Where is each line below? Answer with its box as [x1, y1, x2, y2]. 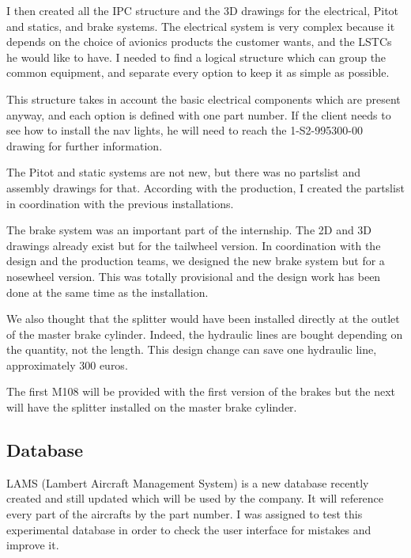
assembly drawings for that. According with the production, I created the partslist [6, 179, 405, 195]
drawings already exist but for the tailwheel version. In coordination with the [6, 237, 381, 253]
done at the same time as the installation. [6, 283, 209, 300]
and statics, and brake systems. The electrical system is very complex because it [6, 17, 395, 34]
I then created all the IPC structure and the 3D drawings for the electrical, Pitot [6, 2, 399, 18]
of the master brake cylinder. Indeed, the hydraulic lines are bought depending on [6, 325, 403, 342]
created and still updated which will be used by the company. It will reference [6, 490, 384, 507]
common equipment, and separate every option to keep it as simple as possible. [6, 64, 390, 81]
